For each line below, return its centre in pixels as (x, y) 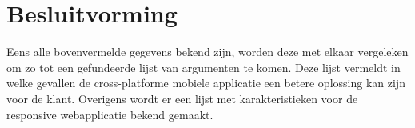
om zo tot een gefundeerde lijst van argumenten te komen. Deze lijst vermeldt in (204, 67)
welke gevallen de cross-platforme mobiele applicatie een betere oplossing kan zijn (206, 83)
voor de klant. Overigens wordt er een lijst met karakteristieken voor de (182, 98)
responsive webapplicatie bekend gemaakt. (110, 114)
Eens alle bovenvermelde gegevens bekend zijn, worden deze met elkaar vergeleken (207, 52)
